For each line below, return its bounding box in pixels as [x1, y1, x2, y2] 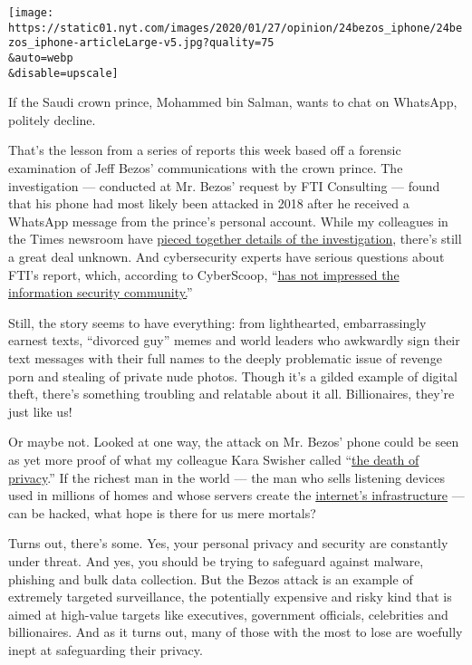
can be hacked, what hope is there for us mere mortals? [8, 503, 316, 522]
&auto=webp [8, 51, 73, 64]
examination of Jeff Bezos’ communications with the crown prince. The [8, 159, 403, 178]
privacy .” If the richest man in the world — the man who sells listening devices [8, 467, 445, 487]
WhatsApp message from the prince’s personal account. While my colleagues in [8, 211, 448, 230]
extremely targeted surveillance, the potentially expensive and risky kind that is [8, 587, 452, 606]
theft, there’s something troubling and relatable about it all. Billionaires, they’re [8, 384, 455, 403]
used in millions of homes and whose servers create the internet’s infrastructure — [8, 486, 465, 505]
